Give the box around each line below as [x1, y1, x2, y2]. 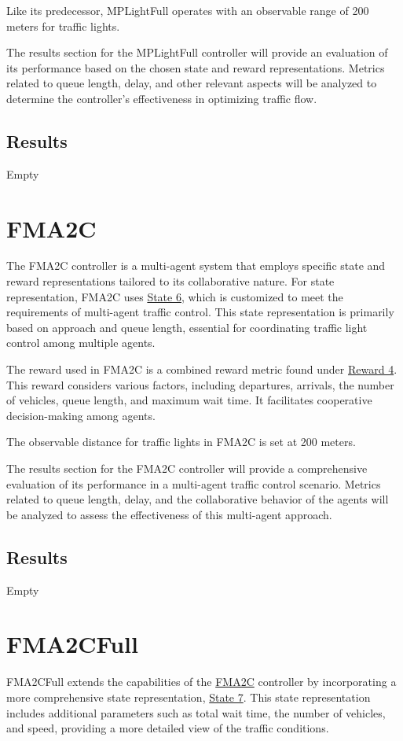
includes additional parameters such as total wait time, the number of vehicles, [6, 704, 386, 721]
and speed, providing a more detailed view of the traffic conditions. [6, 720, 329, 736]
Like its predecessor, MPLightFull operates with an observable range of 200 [6, 2, 369, 18]
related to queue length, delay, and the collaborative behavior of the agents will [6, 491, 389, 507]
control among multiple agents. [6, 334, 156, 351]
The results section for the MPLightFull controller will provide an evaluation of [6, 44, 388, 61]
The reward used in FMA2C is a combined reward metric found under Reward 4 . [6, 361, 398, 378]
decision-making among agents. [6, 407, 156, 423]
